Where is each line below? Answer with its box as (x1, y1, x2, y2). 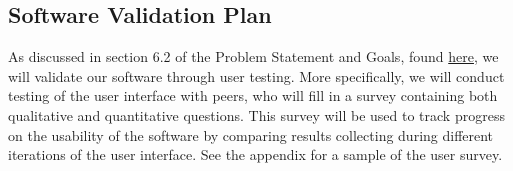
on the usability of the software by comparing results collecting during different (8, 124, 494, 145)
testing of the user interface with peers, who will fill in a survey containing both (8, 85, 498, 106)
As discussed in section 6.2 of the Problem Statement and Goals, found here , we (8, 46, 499, 67)
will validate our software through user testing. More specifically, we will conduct (8, 65, 505, 86)
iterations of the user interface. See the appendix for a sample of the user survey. (8, 144, 503, 165)
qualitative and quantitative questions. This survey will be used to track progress (8, 104, 505, 125)
